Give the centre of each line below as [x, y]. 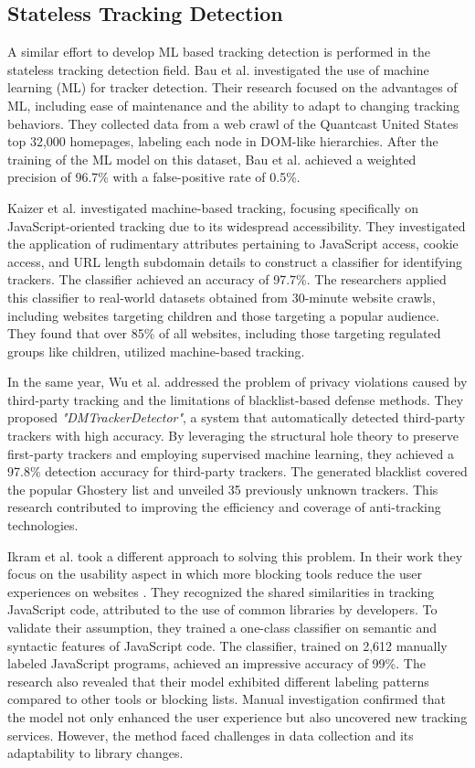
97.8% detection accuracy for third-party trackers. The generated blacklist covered [237, 471]
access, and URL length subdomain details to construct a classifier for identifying [235, 261]
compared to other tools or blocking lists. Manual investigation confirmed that [227, 699]
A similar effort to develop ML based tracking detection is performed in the [219, 52]
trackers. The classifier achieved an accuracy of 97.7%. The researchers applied [227, 279]
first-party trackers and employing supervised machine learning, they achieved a [231, 453]
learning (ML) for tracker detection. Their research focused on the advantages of [232, 87]
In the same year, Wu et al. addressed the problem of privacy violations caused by [237, 382]
